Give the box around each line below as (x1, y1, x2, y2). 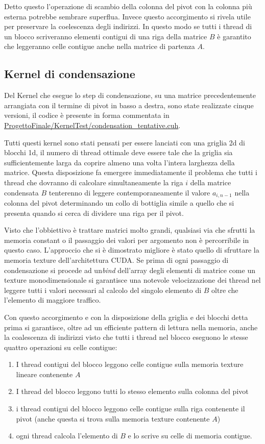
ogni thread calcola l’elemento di (16, 430, 118, 441)
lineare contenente (16, 368, 73, 379)
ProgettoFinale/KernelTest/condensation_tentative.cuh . (4, 119, 181, 130)
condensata (4, 187, 39, 198)
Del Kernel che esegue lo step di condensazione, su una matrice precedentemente (4, 90, 256, 101)
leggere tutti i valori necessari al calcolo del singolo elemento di (4, 284, 202, 295)
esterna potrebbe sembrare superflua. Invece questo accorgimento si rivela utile (4, 11, 251, 21)
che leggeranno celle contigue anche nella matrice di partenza (4, 41, 195, 52)
